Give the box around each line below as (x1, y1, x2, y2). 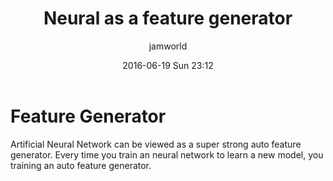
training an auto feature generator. (10, 159, 152, 171)
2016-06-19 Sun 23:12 (122, 59, 214, 71)
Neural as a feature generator (43, 7, 293, 30)
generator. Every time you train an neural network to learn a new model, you (10, 148, 324, 161)
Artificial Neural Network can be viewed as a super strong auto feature (10, 138, 302, 150)
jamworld (148, 40, 188, 52)
